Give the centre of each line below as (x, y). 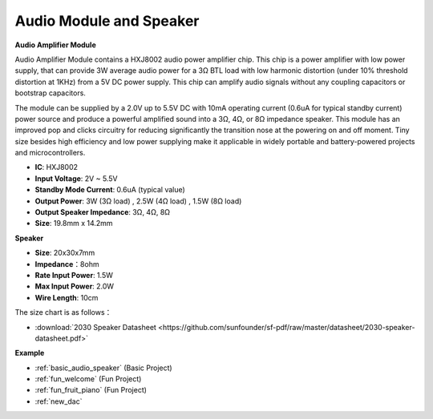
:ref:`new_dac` (59, 401)
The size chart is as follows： (63, 312)
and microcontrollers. (50, 153)
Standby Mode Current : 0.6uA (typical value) (110, 190)
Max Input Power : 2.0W (75, 286)
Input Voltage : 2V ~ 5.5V (76, 178)
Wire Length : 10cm (67, 297)
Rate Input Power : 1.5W (74, 275)
